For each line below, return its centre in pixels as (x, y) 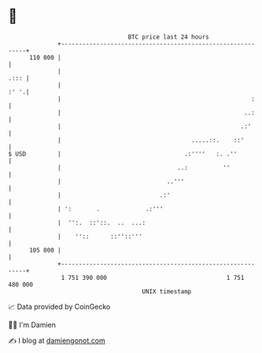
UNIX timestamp (167, 291)
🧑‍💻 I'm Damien (32, 325)
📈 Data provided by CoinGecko (59, 307)
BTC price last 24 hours (169, 37)
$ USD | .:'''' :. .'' (123, 154)
